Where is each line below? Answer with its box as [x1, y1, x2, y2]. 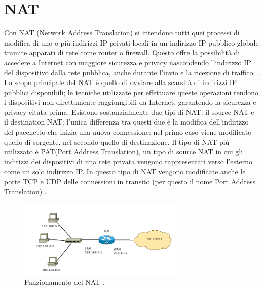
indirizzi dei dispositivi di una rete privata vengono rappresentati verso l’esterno [4, 156, 252, 167]
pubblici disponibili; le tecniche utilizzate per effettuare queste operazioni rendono [4, 87, 259, 97]
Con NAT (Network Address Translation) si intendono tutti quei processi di [4, 27, 240, 38]
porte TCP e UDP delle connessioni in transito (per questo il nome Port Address [4, 176, 256, 187]
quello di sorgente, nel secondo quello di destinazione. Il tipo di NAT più [4, 136, 230, 147]
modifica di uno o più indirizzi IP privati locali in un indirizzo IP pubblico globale [4, 37, 259, 48]
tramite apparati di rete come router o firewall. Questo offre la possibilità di [4, 47, 240, 58]
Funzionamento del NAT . [24, 277, 105, 287]
